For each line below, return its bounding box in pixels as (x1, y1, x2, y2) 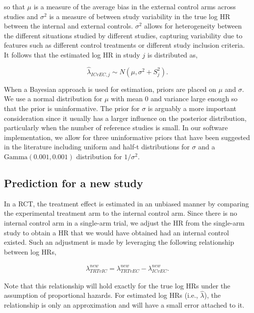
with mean (111, 93, 143, 104)
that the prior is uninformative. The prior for (4, 103, 140, 113)
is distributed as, (147, 49, 198, 59)
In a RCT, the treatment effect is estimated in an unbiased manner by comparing (4, 198, 249, 208)
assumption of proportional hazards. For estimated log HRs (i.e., (4, 290, 198, 300)
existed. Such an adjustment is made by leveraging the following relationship (4, 237, 234, 247)
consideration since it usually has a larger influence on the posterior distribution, (4, 113, 247, 123)
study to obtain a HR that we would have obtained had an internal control (4, 227, 229, 237)
